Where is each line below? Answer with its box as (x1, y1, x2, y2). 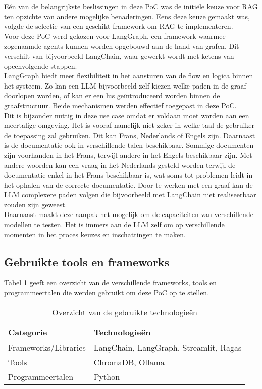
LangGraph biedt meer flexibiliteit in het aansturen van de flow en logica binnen (4, 70, 253, 81)
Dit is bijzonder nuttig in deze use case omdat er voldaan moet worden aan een (4, 110, 249, 120)
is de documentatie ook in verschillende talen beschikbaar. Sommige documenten (4, 140, 254, 150)
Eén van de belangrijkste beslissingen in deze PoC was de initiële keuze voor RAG (4, 1, 258, 11)
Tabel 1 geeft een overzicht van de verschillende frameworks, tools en (4, 277, 217, 288)
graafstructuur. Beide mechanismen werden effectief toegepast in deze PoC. (4, 100, 237, 110)
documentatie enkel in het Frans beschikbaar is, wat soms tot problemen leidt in (4, 169, 253, 180)
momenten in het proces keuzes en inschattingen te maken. (4, 229, 186, 239)
